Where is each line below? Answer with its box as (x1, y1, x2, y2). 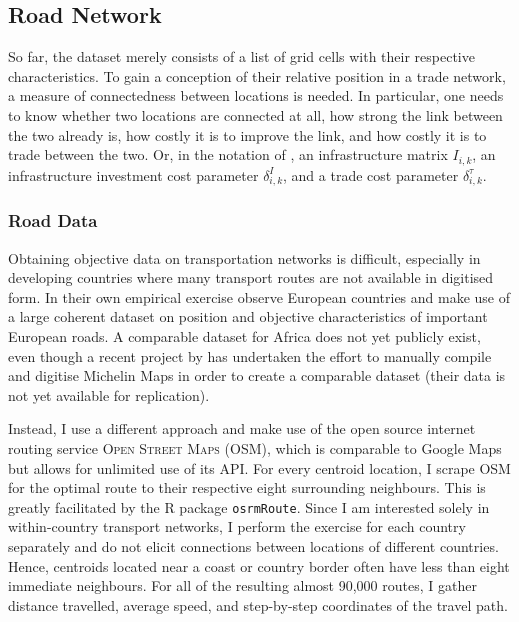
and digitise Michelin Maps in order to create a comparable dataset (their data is (8, 365, 506, 386)
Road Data (8, 208, 98, 233)
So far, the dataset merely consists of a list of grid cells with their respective (8, 46, 475, 67)
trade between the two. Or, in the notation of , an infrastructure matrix (8, 144, 448, 165)
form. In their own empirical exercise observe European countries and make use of (8, 286, 511, 307)
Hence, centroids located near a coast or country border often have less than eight (8, 555, 510, 576)
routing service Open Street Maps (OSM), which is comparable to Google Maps (8, 437, 502, 458)
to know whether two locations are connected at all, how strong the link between (8, 104, 503, 125)
